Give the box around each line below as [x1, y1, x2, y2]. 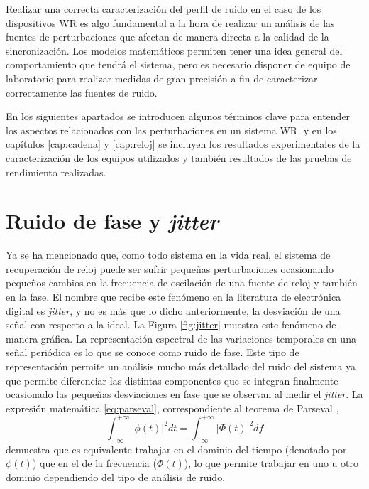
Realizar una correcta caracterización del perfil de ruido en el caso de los [6, 1, 321, 16]
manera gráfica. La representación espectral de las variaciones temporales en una [6, 331, 356, 345]
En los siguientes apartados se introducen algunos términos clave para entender [6, 109, 351, 124]
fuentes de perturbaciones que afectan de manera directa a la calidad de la [6, 29, 329, 44]
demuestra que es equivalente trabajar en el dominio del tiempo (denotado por [6, 441, 347, 456]
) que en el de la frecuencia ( [32, 456, 157, 471]
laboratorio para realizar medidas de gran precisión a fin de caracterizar [6, 70, 318, 85]
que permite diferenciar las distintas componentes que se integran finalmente [6, 372, 338, 387]
